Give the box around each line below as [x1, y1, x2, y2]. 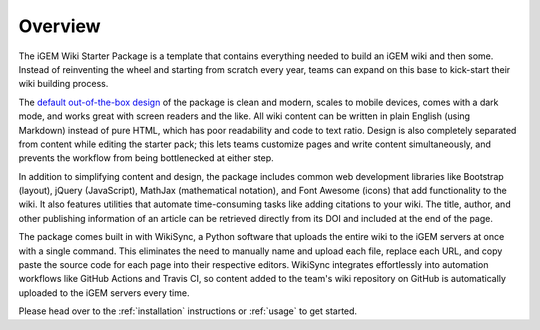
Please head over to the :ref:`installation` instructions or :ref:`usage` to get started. [18, 305, 358, 317]
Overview [18, 15, 101, 37]
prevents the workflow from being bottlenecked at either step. [18, 152, 274, 164]
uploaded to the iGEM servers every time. [18, 286, 190, 299]
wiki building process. [18, 78, 109, 90]
